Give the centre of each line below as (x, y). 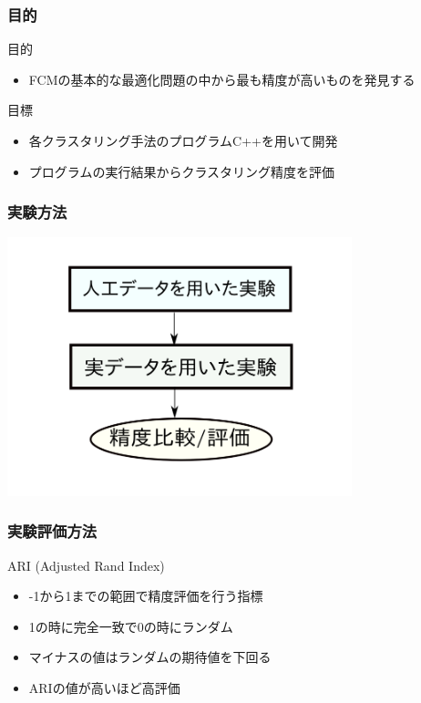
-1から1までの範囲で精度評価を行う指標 (146, 596)
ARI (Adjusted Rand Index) (86, 565)
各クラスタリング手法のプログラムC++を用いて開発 (183, 140)
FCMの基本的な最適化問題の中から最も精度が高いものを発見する (222, 79)
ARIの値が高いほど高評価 (104, 688)
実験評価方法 (52, 531)
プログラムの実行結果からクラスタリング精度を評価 (182, 171)
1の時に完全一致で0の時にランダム (131, 626)
